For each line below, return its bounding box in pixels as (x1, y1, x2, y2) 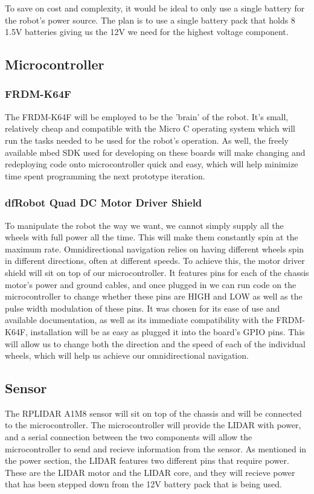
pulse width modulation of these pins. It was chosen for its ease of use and (5, 301, 280, 314)
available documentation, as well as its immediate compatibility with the (5, 313, 274, 326)
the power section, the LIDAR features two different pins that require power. (5, 454, 289, 467)
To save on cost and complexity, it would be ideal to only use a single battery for (5, 2, 305, 14)
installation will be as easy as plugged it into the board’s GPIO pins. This (30, 325, 305, 338)
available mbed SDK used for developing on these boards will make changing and (5, 146, 306, 158)
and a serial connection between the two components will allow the (5, 431, 252, 443)
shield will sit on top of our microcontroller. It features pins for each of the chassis (5, 266, 309, 278)
